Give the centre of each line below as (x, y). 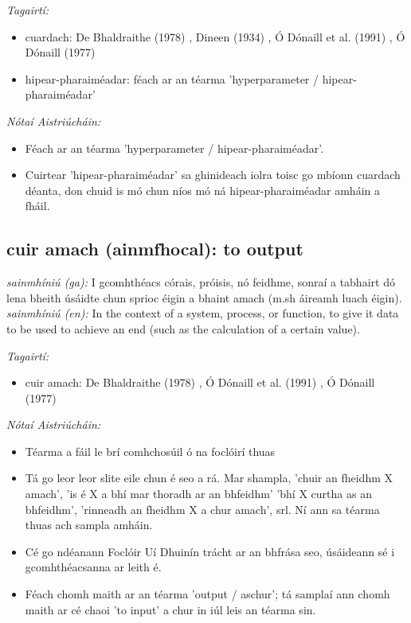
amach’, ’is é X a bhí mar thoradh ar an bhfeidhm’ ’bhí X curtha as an (198, 494)
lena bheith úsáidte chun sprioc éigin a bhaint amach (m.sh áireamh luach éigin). (204, 297)
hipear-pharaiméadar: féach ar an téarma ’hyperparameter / (172, 78)
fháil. (37, 206)
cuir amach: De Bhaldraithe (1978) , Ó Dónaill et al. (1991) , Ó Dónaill (200, 382)
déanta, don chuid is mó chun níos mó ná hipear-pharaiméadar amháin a (202, 190)
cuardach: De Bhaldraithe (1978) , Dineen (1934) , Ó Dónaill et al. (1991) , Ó (215, 36)
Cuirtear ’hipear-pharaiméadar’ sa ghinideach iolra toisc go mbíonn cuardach (213, 175)
